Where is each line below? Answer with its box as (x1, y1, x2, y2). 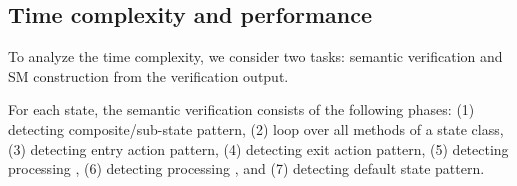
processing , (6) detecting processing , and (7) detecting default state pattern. (8, 158, 485, 179)
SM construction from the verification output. (8, 65, 289, 86)
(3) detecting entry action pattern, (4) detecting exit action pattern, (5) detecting (8, 138, 509, 159)
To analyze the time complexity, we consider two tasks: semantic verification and (8, 46, 503, 67)
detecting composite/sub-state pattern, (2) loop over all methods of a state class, (8, 118, 504, 139)
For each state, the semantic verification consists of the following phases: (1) (8, 99, 475, 120)
